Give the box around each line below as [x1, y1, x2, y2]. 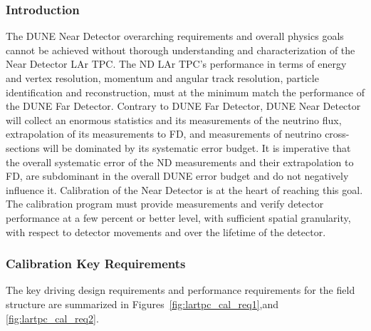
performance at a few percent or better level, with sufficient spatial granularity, [6, 210, 351, 225]
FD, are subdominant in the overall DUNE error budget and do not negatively [6, 168, 349, 183]
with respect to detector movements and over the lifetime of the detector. [6, 224, 326, 239]
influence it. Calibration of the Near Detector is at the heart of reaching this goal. [6, 182, 363, 197]
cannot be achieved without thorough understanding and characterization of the [6, 42, 355, 57]
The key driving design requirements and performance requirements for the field [6, 282, 355, 297]
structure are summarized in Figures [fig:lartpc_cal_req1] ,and [6, 296, 279, 311]
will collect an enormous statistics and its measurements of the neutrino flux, [6, 112, 342, 127]
